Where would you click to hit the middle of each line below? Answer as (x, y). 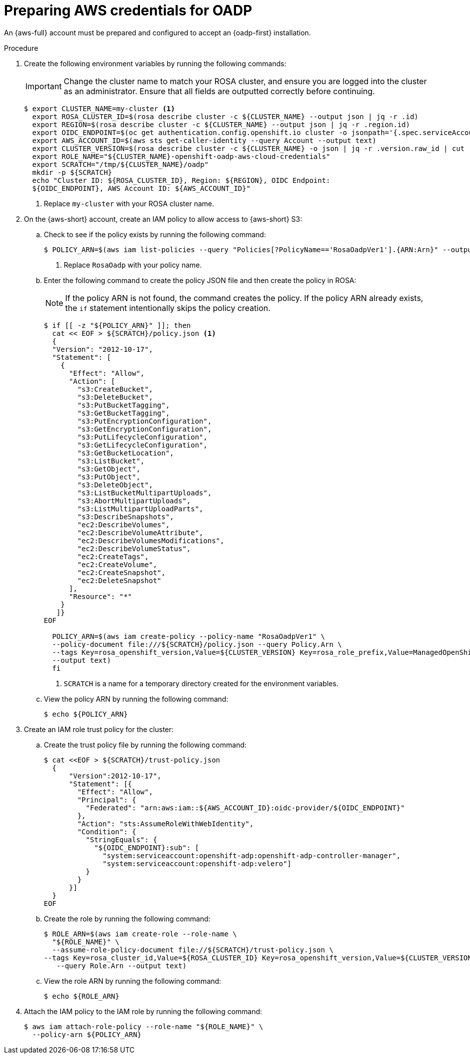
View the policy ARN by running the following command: (136, 699)
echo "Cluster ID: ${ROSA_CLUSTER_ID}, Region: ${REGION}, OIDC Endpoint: (181, 180)
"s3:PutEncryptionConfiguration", (145, 421)
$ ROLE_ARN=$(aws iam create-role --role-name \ (140, 934)
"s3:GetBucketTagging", (123, 413)
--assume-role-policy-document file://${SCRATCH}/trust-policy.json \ (193, 950)
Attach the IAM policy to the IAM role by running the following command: (143, 1011)
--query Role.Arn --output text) (121, 966)
